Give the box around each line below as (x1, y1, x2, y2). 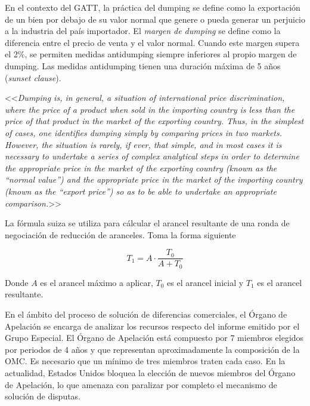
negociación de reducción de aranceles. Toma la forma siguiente (5, 228, 236, 241)
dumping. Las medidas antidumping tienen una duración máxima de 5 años (5, 59, 281, 72)
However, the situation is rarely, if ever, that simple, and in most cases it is (5, 138, 282, 150)
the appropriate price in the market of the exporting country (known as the (5, 161, 277, 174)
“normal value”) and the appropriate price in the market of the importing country (5, 173, 303, 186)
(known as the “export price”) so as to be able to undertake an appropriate (5, 184, 277, 197)
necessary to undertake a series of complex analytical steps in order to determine (5, 150, 299, 162)
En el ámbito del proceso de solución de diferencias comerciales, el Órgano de (5, 307, 287, 320)
